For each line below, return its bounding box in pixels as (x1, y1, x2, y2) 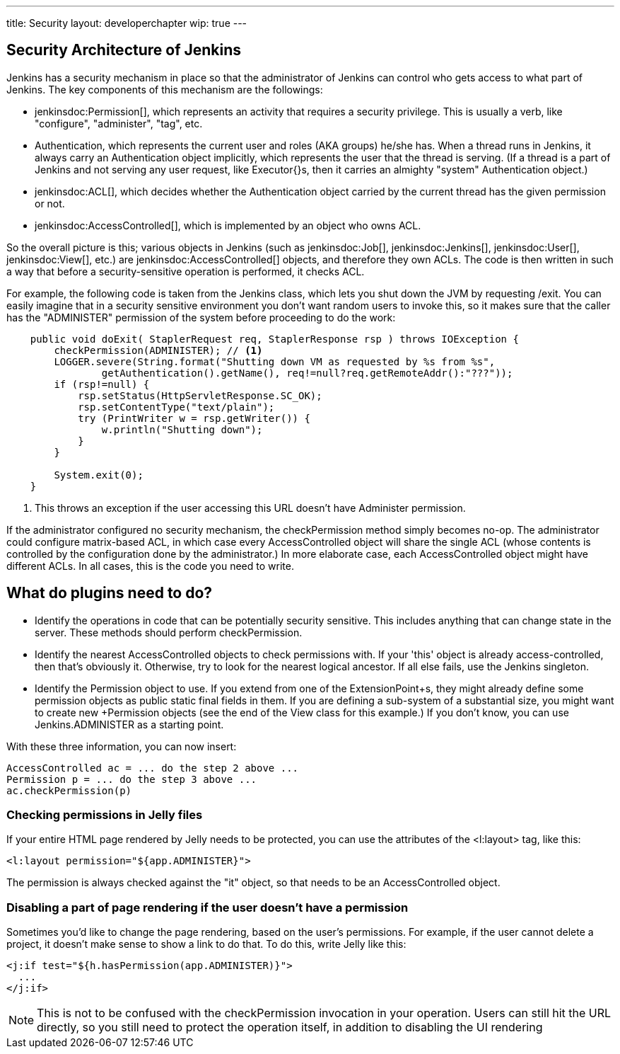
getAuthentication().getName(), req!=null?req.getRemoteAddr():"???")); (101, 367, 513, 379)
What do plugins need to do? (6, 584, 213, 602)
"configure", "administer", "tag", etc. (35, 117, 203, 130)
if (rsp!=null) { (54, 378, 150, 390)
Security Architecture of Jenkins (6, 41, 242, 59)
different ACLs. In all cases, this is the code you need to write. (6, 559, 294, 572)
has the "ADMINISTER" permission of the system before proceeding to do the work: (6, 311, 396, 323)
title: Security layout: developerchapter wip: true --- (6, 17, 247, 29)
